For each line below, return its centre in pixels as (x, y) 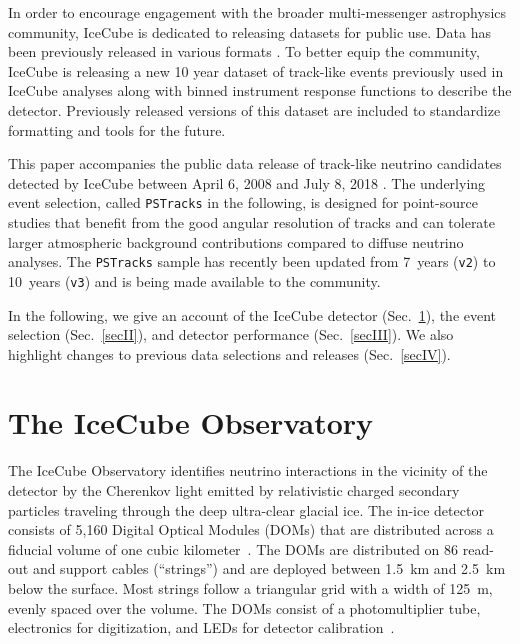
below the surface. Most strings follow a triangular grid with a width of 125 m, (250, 587)
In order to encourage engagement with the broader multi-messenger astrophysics (257, 12)
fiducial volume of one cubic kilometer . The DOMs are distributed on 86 (233, 548)
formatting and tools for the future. (117, 129)
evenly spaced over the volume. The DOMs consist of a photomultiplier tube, (244, 607)
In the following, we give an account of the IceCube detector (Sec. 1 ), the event (252, 314)
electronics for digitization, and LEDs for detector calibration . (201, 627)
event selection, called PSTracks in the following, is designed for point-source (243, 202)
